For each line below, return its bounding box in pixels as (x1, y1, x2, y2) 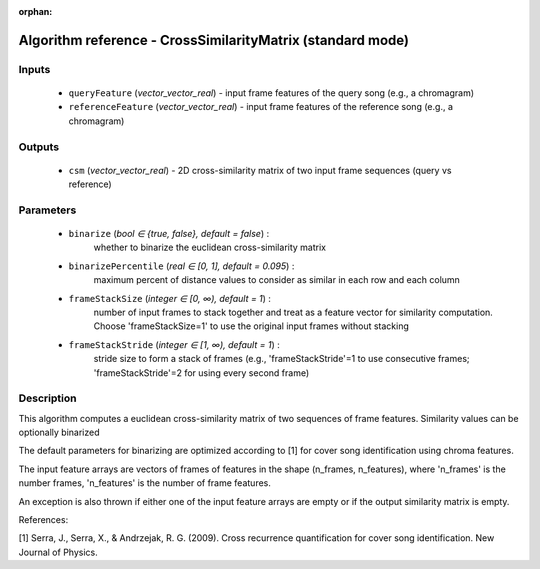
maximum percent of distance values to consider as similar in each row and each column (93, 274, 460, 286)
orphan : (18, 6, 53, 17)
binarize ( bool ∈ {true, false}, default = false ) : (68, 228, 270, 240)
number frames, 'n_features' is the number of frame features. (18, 477, 272, 489)
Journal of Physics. (18, 546, 99, 558)
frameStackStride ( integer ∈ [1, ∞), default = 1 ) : (68, 338, 280, 350)
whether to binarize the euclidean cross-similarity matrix (93, 241, 327, 254)
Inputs (18, 62, 51, 76)
